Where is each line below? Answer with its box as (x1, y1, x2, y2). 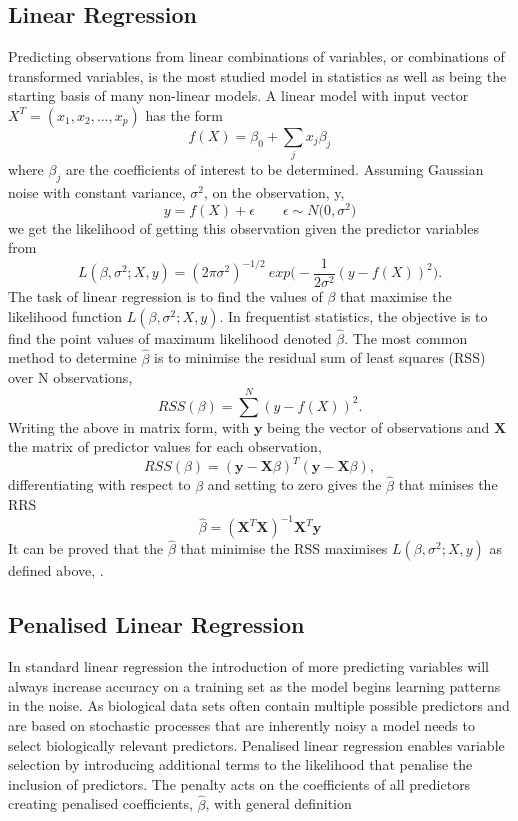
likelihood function (8, 305, 122, 326)
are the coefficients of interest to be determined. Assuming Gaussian (65, 159, 484, 180)
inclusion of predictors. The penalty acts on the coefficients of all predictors (8, 773, 471, 794)
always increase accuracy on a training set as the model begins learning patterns (8, 675, 501, 696)
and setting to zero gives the (207, 474, 382, 495)
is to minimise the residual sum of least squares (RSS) (154, 347, 486, 368)
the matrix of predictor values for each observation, (8, 436, 322, 457)
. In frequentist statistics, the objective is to (219, 305, 488, 326)
